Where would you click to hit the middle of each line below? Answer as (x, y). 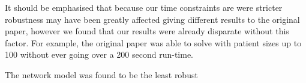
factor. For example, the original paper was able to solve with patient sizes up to (153, 42)
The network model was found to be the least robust (101, 74)
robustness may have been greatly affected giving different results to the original (152, 19)
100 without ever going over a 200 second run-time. (99, 54)
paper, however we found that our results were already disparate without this (147, 31)
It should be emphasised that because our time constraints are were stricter (144, 7)
